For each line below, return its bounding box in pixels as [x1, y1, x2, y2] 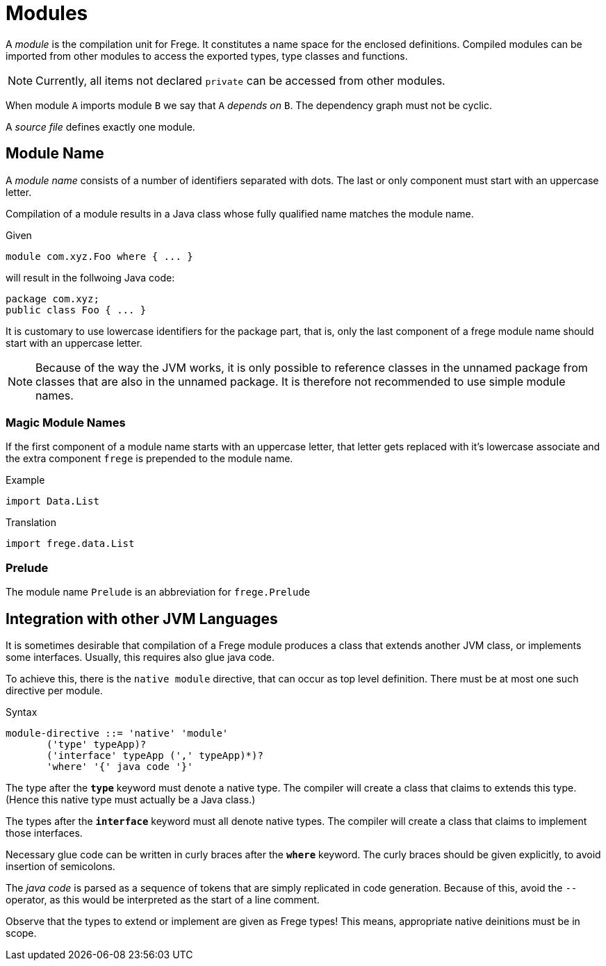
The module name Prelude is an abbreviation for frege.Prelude [6, 586, 311, 598]
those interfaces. [6, 826, 83, 839]
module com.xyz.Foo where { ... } [6, 250, 193, 262]
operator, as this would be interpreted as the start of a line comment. [6, 893, 320, 906]
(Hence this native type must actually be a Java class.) [6, 793, 256, 805]
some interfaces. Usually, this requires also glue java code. [6, 650, 275, 663]
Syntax [6, 705, 38, 718]
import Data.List [6, 496, 99, 507]
